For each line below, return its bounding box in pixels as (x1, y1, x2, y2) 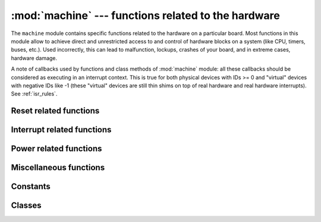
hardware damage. (11, 54, 58, 62)
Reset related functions (11, 106, 100, 116)
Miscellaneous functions (11, 163, 105, 173)
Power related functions (11, 144, 102, 154)
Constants (11, 182, 51, 192)
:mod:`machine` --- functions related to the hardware (11, 9, 281, 22)
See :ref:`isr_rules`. (11, 90, 58, 97)
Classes (11, 201, 42, 211)
